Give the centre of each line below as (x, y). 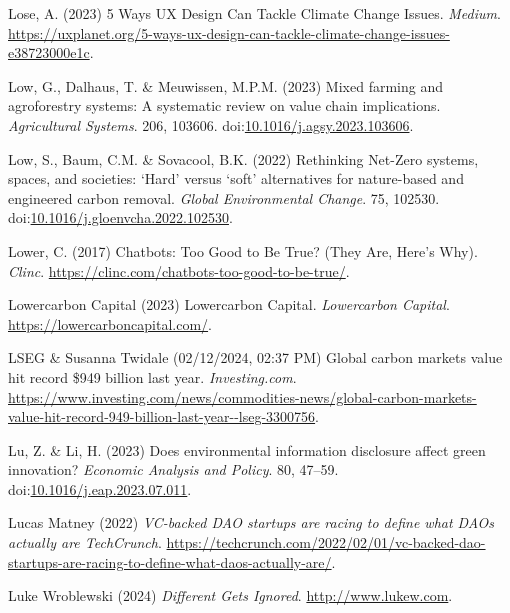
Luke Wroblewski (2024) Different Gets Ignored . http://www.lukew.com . (230, 595)
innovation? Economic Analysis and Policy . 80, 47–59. (173, 469)
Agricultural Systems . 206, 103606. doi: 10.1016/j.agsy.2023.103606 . (211, 124)
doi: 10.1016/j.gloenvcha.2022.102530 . (120, 217)
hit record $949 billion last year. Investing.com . (152, 376)
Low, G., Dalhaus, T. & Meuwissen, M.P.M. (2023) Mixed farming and (225, 85)
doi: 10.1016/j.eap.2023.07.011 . (100, 488)
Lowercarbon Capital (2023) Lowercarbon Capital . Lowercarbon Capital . (229, 304)
